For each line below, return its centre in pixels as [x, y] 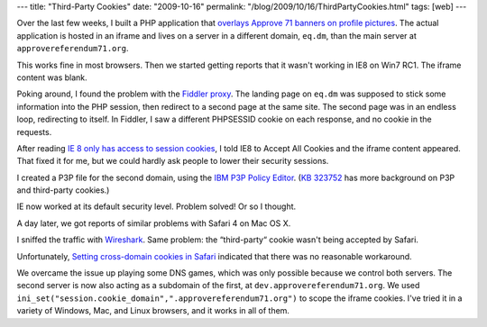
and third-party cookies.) [63, 190]
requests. [34, 132]
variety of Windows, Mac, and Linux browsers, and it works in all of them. [153, 311]
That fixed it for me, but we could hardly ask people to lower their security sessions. [173, 161]
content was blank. [52, 77]
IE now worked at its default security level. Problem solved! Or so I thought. [156, 206]
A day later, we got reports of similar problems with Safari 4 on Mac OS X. [154, 223]
